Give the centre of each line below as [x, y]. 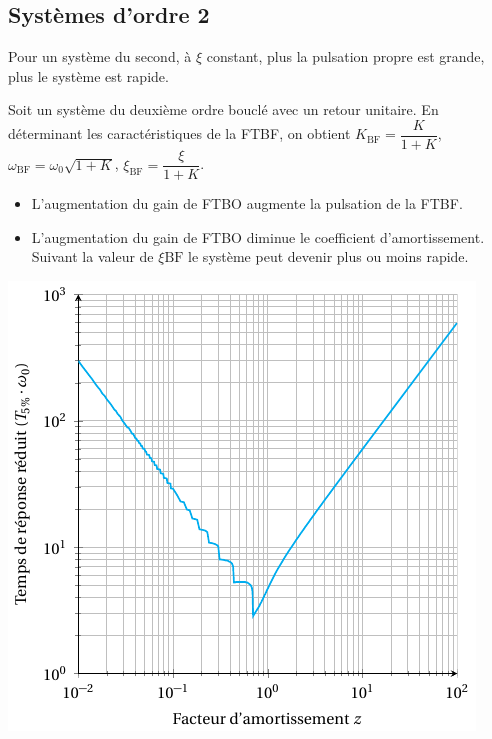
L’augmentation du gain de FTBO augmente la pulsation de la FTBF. [247, 203]
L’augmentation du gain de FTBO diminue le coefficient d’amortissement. [258, 236]
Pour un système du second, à [100, 56]
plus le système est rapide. [88, 75]
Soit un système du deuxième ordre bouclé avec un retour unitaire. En [223, 109]
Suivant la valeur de [92, 256]
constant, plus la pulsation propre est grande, [345, 56]
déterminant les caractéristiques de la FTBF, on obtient [179, 133]
